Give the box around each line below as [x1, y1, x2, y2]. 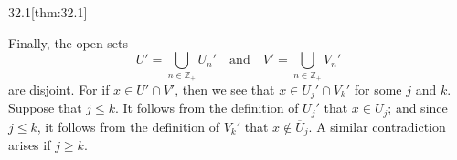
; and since [388, 98, 448, 117]
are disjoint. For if [8, 79, 110, 98]
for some [354, 79, 402, 98]
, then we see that [175, 79, 275, 98]
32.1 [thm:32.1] [8, 3, 88, 21]
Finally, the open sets [8, 33, 129, 52]
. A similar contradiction [308, 116, 446, 135]
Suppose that [8, 98, 82, 117]
